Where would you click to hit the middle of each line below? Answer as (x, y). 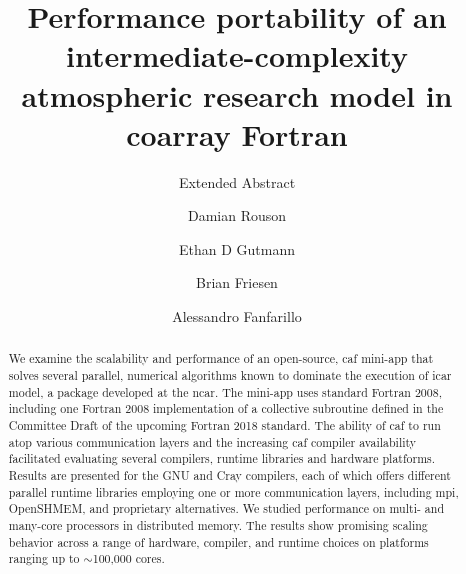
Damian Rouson (237, 215)
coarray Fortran (237, 133)
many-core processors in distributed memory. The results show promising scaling (218, 525)
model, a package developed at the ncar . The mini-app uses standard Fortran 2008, (225, 391)
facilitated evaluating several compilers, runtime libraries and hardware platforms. (222, 458)
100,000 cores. (128, 558)
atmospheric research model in (237, 94)
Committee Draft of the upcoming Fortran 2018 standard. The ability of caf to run (224, 425)
